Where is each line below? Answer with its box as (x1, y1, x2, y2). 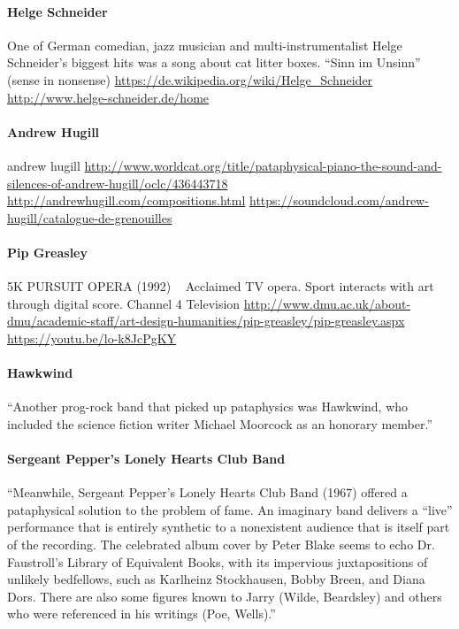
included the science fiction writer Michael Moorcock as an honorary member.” (7, 414, 433, 433)
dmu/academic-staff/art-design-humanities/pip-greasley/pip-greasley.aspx (7, 311, 405, 330)
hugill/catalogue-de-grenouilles (7, 208, 172, 226)
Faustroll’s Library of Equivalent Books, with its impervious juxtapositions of (7, 552, 428, 571)
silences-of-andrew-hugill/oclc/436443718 (7, 173, 228, 192)
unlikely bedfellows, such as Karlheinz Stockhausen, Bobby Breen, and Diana (7, 570, 425, 588)
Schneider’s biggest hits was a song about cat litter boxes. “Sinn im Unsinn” (7, 53, 421, 72)
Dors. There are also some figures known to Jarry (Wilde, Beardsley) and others (7, 587, 442, 605)
